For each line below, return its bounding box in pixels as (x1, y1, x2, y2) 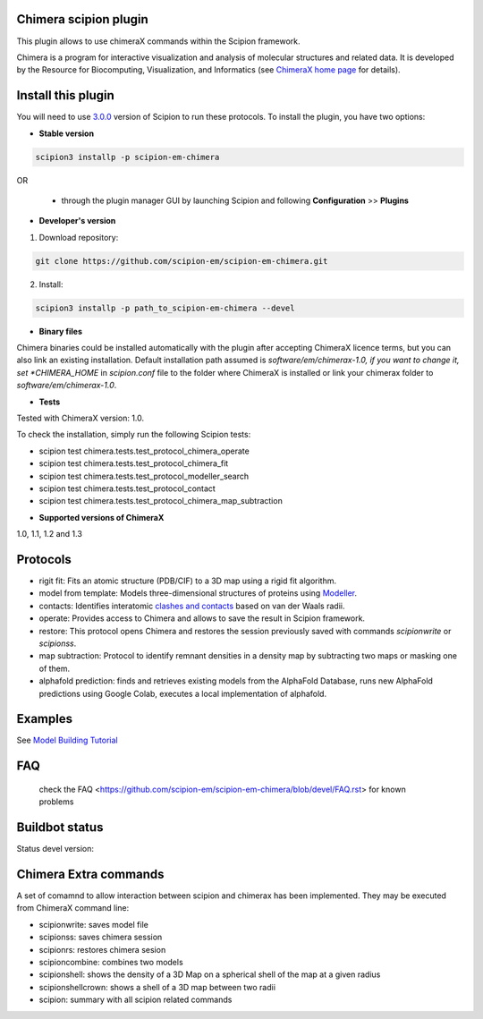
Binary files (38, 326, 83, 336)
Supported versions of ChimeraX (38, 512, 165, 522)
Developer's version (38, 216, 116, 226)
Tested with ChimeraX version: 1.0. (16, 412, 145, 424)
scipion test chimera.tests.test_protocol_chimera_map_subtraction (38, 496, 284, 506)
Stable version (38, 128, 94, 139)
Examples (16, 711, 73, 726)
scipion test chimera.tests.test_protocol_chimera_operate (38, 446, 250, 456)
